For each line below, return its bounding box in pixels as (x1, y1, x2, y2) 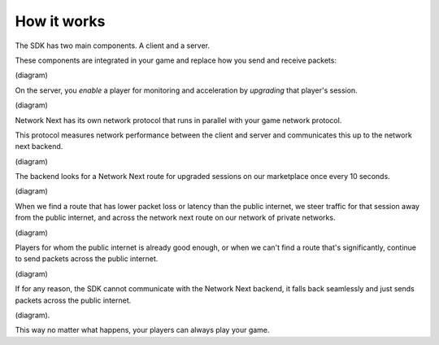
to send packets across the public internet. (15, 254, 159, 264)
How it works (15, 12, 106, 30)
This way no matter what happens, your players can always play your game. (15, 325, 270, 335)
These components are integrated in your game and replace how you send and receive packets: (15, 55, 337, 65)
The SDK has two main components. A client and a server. (15, 41, 211, 50)
